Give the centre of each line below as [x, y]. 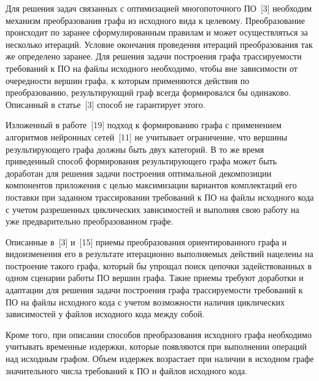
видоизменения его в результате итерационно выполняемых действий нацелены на [159, 254]
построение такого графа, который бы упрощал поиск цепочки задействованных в [159, 265]
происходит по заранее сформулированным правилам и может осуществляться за [157, 32]
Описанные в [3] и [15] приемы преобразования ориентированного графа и [146, 241]
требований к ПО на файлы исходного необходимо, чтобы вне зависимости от [152, 68]
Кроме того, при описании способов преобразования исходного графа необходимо [159, 334]
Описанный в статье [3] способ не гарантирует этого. [106, 104]
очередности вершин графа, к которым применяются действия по [128, 80]
